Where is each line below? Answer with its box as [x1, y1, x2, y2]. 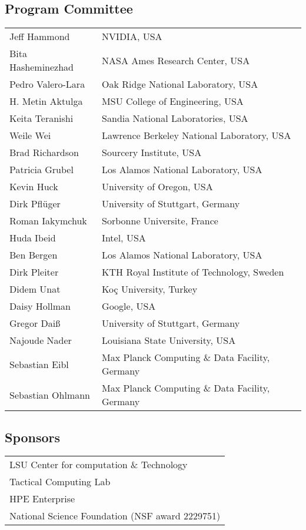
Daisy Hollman [9, 299, 71, 313]
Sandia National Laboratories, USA [102, 111, 248, 125]
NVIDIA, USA [102, 29, 162, 44]
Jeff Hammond [9, 29, 70, 44]
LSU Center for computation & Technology [9, 458, 188, 472]
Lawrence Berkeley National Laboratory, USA [102, 128, 291, 143]
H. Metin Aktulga [9, 94, 83, 108]
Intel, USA [102, 231, 146, 245]
